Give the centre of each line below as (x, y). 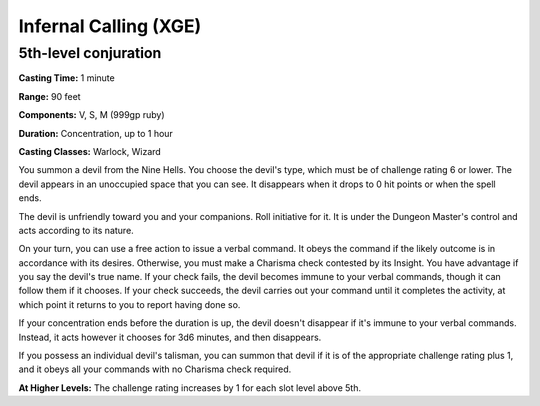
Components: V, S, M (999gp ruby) (91, 115)
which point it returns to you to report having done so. (129, 304)
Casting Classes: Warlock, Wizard (90, 151)
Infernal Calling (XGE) (110, 26)
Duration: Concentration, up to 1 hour (96, 133)
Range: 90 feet (49, 96)
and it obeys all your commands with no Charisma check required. (155, 369)
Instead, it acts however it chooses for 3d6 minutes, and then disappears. (170, 337)
